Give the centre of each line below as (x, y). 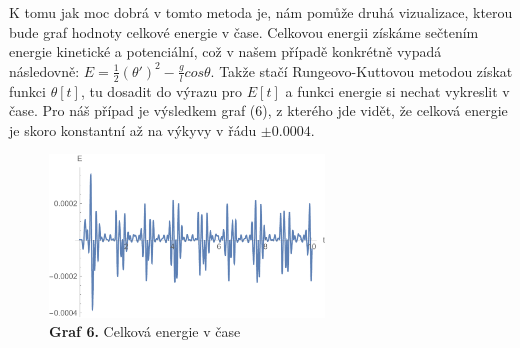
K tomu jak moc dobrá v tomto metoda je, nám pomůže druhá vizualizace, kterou (261, 12)
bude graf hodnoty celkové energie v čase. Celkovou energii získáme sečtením (244, 31)
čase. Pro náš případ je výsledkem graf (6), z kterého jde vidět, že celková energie (258, 110)
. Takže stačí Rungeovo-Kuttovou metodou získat (361, 70)
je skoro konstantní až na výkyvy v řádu (133, 129)
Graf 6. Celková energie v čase (145, 331)
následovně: (44, 70)
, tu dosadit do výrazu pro (161, 90)
